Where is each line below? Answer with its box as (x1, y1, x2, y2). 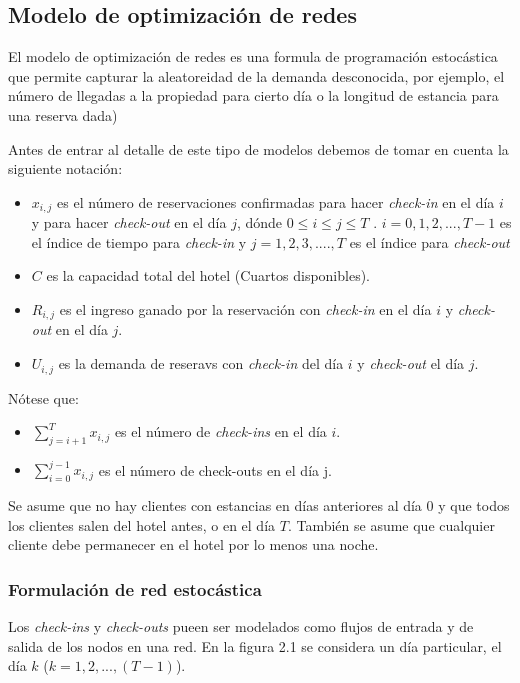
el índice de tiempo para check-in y (31, 231, 247, 252)
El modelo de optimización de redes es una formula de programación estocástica (8, 46, 498, 67)
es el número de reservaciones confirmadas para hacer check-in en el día (57, 191, 495, 212)
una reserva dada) (8, 104, 118, 125)
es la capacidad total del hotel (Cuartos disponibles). (46, 265, 370, 286)
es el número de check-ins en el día (114, 421, 327, 442)
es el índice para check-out (349, 231, 510, 252)
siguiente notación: (8, 158, 123, 179)
